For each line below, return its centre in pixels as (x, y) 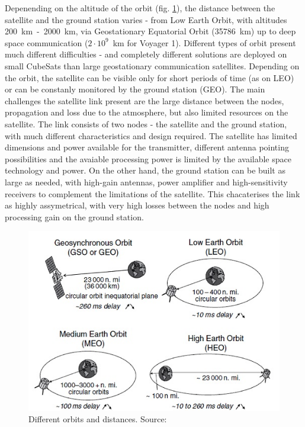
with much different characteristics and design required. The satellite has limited (151, 135)
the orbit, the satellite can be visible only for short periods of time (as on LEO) (150, 77)
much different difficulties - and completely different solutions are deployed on (146, 54)
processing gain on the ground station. (74, 216)
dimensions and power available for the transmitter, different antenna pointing (147, 147)
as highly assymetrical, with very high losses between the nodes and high (137, 205)
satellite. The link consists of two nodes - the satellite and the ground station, (146, 123)
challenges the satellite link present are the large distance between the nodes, (145, 100)
